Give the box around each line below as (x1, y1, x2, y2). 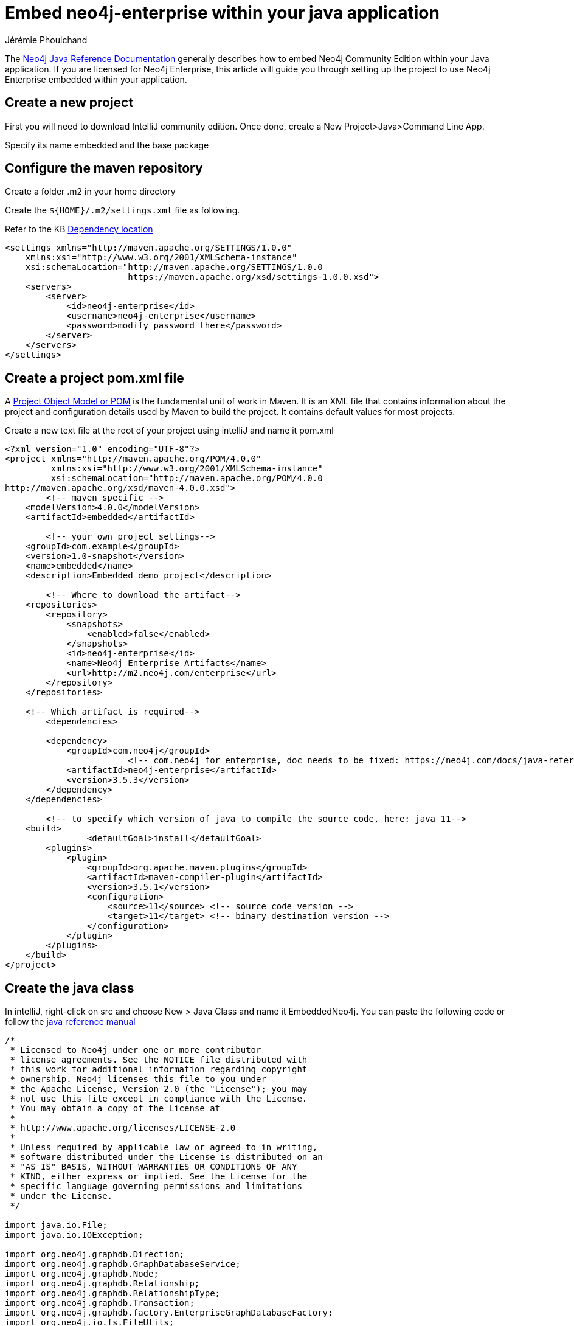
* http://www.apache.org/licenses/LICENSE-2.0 (10, 1123, 236, 1133)
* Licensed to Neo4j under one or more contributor (10, 1045, 261, 1055)
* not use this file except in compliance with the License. (10, 1094, 308, 1104)
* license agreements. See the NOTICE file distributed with (10, 1055, 308, 1065)
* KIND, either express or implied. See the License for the (10, 1172, 308, 1182)
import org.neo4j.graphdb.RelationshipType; (5, 1288, 221, 1299)
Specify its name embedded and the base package (5, 139, 209, 150)
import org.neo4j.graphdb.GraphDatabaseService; (5, 1259, 241, 1269)
